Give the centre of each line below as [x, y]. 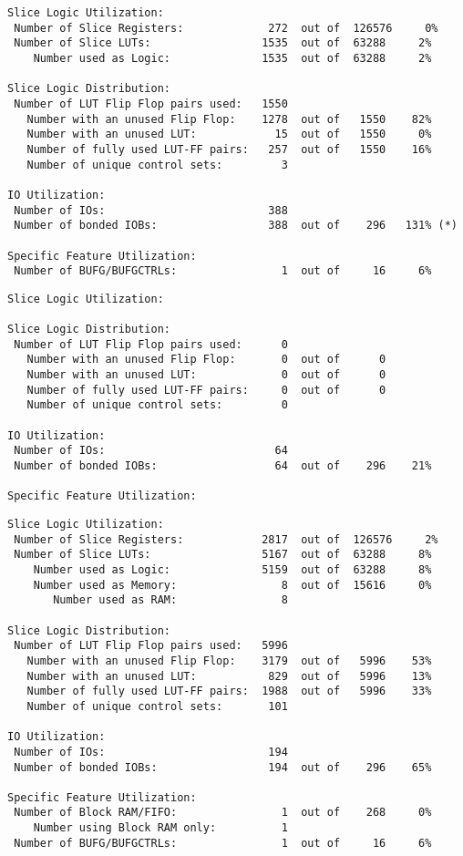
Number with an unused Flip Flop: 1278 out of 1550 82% [229, 119]
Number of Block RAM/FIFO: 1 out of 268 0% [223, 813]
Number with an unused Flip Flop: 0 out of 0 [206, 360]
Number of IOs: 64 [151, 451]
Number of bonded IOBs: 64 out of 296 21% [223, 466]
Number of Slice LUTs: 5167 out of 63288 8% [223, 555]
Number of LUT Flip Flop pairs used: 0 [151, 344]
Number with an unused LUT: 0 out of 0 [206, 375]
